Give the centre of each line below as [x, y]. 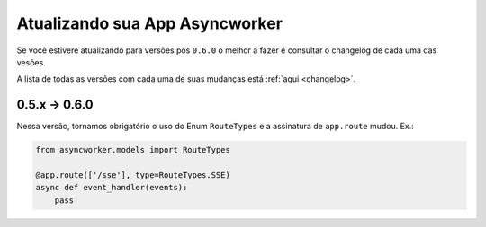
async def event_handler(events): [112, 188]
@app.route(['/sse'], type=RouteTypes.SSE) [133, 175]
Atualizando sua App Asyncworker [150, 23]
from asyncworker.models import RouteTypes [133, 150]
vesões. [31, 62]
